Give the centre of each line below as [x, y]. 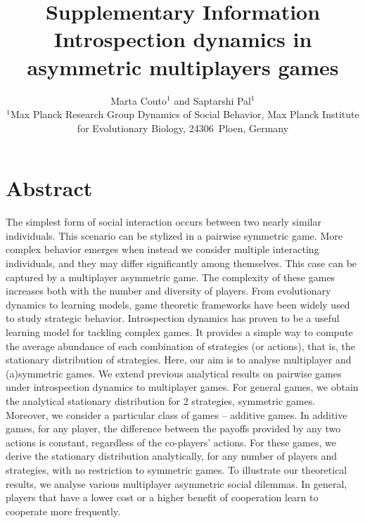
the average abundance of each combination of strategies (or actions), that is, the [181, 346]
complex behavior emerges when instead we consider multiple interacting [162, 249]
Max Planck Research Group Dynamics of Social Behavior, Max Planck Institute [185, 114]
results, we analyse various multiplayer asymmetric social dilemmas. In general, [177, 483]
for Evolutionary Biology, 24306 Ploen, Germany [183, 128]
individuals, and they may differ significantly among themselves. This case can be [181, 263]
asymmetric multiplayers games [183, 66]
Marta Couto [139, 100]
